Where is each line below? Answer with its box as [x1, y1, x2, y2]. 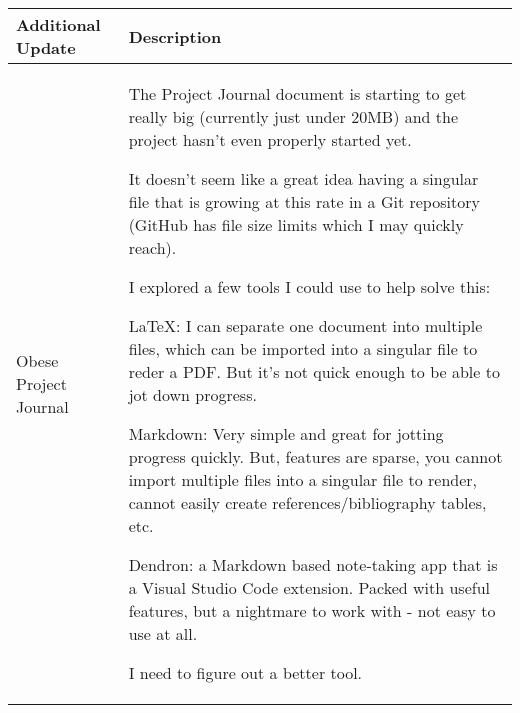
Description [128, 24, 222, 48]
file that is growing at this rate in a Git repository [128, 190, 480, 213]
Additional [16, 13, 101, 36]
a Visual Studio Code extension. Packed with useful [128, 576, 491, 599]
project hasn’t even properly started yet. [128, 128, 412, 151]
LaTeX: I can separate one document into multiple [128, 314, 483, 337]
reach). [128, 236, 177, 259]
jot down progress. [128, 383, 257, 406]
